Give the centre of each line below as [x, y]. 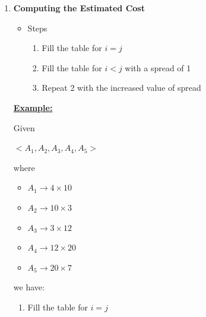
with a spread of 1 [158, 67]
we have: [29, 287]
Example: [33, 107]
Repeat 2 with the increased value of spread [121, 88]
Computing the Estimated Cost [79, 8]
